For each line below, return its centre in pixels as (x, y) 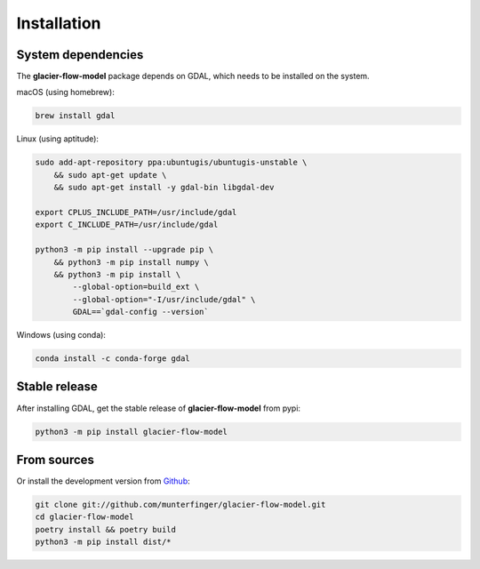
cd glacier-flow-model (84, 517)
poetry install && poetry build (106, 529)
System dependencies (80, 55)
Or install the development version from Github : (103, 481)
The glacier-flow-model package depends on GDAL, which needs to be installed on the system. (193, 76)
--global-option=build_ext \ (136, 287)
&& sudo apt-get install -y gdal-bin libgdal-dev (164, 188)
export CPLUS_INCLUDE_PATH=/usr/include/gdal (136, 212)
